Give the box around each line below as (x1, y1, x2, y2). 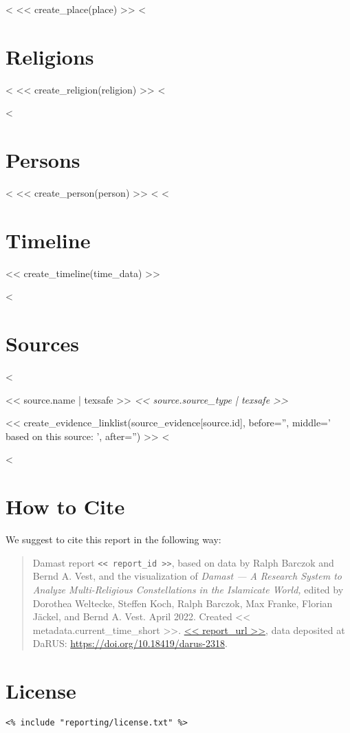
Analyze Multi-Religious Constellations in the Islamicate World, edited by (32, 582, 344, 596)
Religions (6, 42, 94, 70)
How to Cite (6, 492, 125, 521)
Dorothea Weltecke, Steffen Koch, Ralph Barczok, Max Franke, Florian (32, 595, 333, 610)
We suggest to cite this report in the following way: (6, 532, 221, 547)
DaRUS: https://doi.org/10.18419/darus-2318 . (32, 636, 228, 650)
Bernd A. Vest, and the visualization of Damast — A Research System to (32, 569, 342, 583)
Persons (6, 146, 80, 174)
